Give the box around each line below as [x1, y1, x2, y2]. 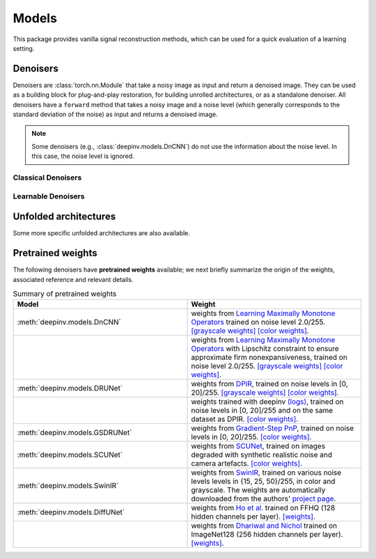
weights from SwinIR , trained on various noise [191, 468, 342, 478]
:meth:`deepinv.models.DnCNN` [17, 317, 122, 327]
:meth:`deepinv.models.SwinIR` [17, 481, 119, 491]
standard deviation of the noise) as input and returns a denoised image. [13, 110, 219, 118]
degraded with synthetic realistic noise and [191, 450, 333, 459]
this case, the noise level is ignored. [31, 152, 135, 160]
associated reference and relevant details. [13, 275, 134, 283]
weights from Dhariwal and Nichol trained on [191, 521, 338, 530]
